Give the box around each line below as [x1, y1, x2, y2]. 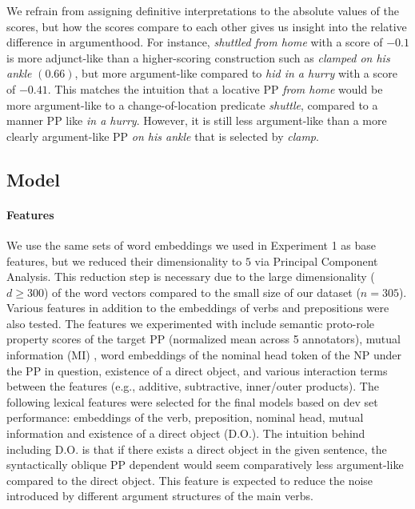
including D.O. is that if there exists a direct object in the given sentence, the [6, 440, 387, 457]
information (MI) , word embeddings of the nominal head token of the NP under [6, 347, 401, 363]
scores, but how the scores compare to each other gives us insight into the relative [6, 18, 407, 34]
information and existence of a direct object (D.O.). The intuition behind [6, 425, 365, 442]
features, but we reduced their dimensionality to [6, 252, 242, 269]
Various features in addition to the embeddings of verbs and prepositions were [6, 299, 389, 316]
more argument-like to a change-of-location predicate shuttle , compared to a [6, 96, 378, 113]
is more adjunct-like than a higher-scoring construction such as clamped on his [6, 49, 390, 66]
